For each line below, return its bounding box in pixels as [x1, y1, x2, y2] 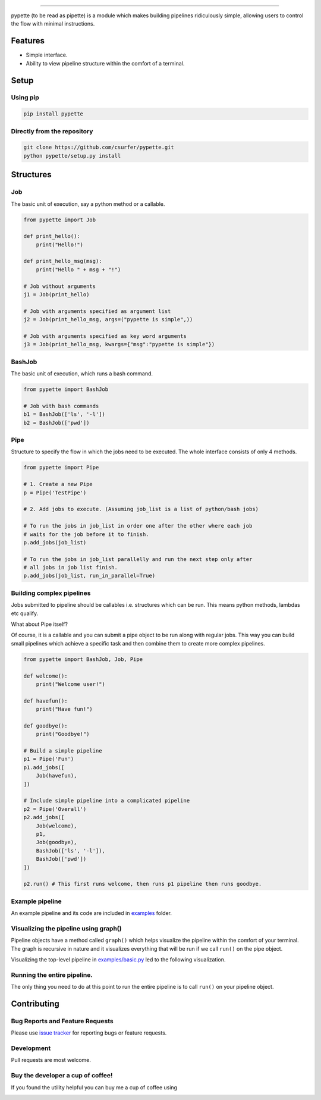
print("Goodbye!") [36, 731, 90, 738]
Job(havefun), [36, 772, 77, 779]
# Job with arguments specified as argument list [23, 308, 171, 315]
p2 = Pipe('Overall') [23, 806, 87, 812]
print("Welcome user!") [36, 681, 105, 687]
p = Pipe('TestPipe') [23, 489, 87, 496]
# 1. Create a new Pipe [23, 481, 93, 488]
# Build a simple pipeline [23, 747, 102, 754]
